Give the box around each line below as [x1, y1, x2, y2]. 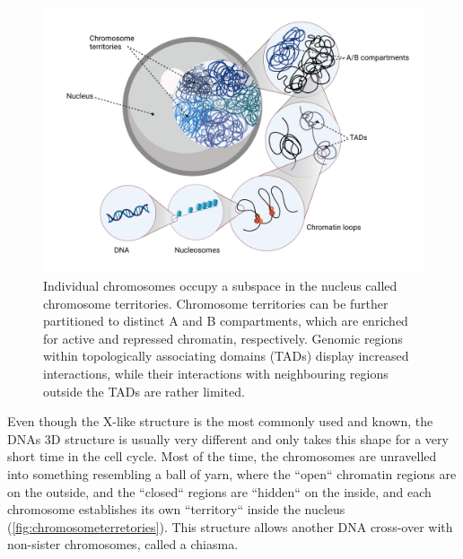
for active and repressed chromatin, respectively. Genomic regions [43, 328, 403, 347]
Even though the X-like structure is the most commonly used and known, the [7, 412, 433, 431]
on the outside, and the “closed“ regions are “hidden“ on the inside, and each [7, 482, 432, 501]
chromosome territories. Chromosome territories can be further [43, 293, 389, 312]
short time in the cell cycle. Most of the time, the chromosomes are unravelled [7, 447, 437, 466]
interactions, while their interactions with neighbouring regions [43, 364, 389, 383]
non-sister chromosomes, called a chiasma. [7, 535, 239, 554]
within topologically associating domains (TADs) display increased [43, 346, 409, 365]
